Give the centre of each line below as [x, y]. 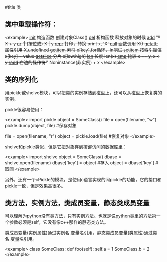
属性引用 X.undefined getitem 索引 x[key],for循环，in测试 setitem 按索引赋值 [83, 50]
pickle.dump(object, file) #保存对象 [41, 125]
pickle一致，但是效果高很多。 [35, 186]
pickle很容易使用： [24, 109]
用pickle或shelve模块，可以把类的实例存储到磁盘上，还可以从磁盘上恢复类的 [83, 93]
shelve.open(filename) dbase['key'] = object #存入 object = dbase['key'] [80, 162]
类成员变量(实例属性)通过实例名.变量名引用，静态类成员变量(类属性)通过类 [81, 233]
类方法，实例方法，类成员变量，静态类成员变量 [77, 203]
